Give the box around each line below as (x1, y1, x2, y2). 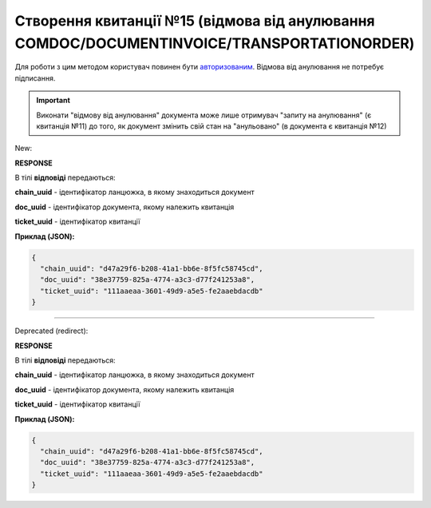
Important (36, 96, 71, 105)
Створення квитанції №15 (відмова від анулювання (14, 12, 375, 30)
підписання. (14, 73, 56, 83)
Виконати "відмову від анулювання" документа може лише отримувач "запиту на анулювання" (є (36, 110, 372, 120)
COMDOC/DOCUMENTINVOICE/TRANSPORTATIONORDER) (14, 34, 415, 52)
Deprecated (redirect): (14, 326, 89, 335)
